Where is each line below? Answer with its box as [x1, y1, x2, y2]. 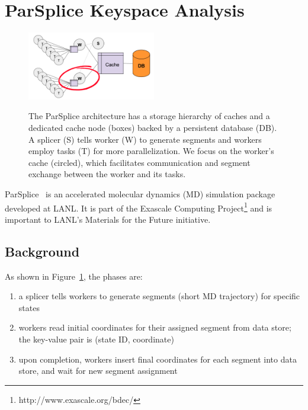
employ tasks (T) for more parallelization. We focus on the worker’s [28, 145, 274, 157]
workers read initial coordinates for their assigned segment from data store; [18, 321, 291, 334]
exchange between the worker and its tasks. [28, 168, 186, 180]
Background [5, 242, 80, 260]
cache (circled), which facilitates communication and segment [28, 156, 251, 168]
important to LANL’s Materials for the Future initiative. [5, 213, 211, 225]
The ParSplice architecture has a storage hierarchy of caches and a [28, 110, 270, 122]
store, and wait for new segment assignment [18, 364, 178, 377]
